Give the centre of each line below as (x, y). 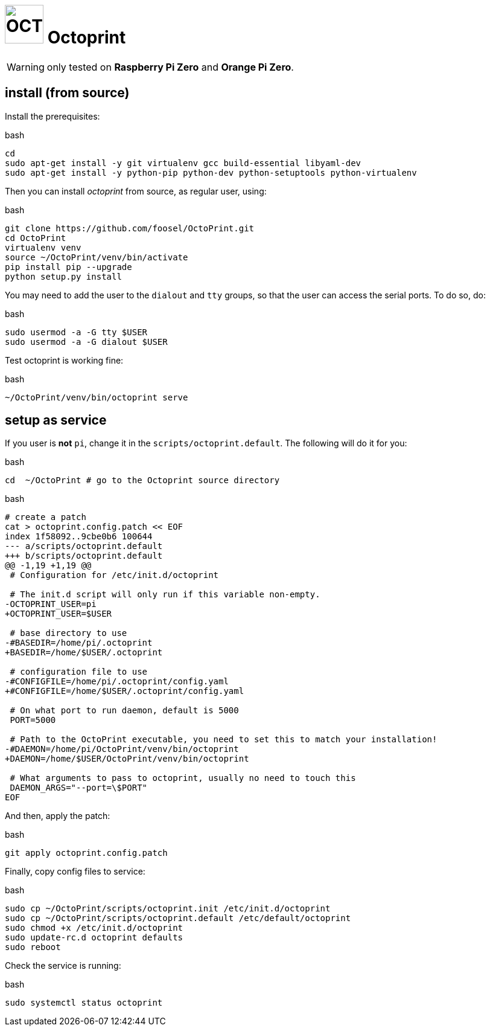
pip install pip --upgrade (68, 267)
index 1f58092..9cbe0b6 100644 (79, 537)
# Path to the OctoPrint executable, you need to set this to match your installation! (224, 740)
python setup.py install (63, 276)
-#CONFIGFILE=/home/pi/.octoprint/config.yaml (117, 682)
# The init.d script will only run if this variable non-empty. (165, 595)
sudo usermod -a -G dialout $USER (86, 342)
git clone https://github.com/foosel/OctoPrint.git (130, 228)
